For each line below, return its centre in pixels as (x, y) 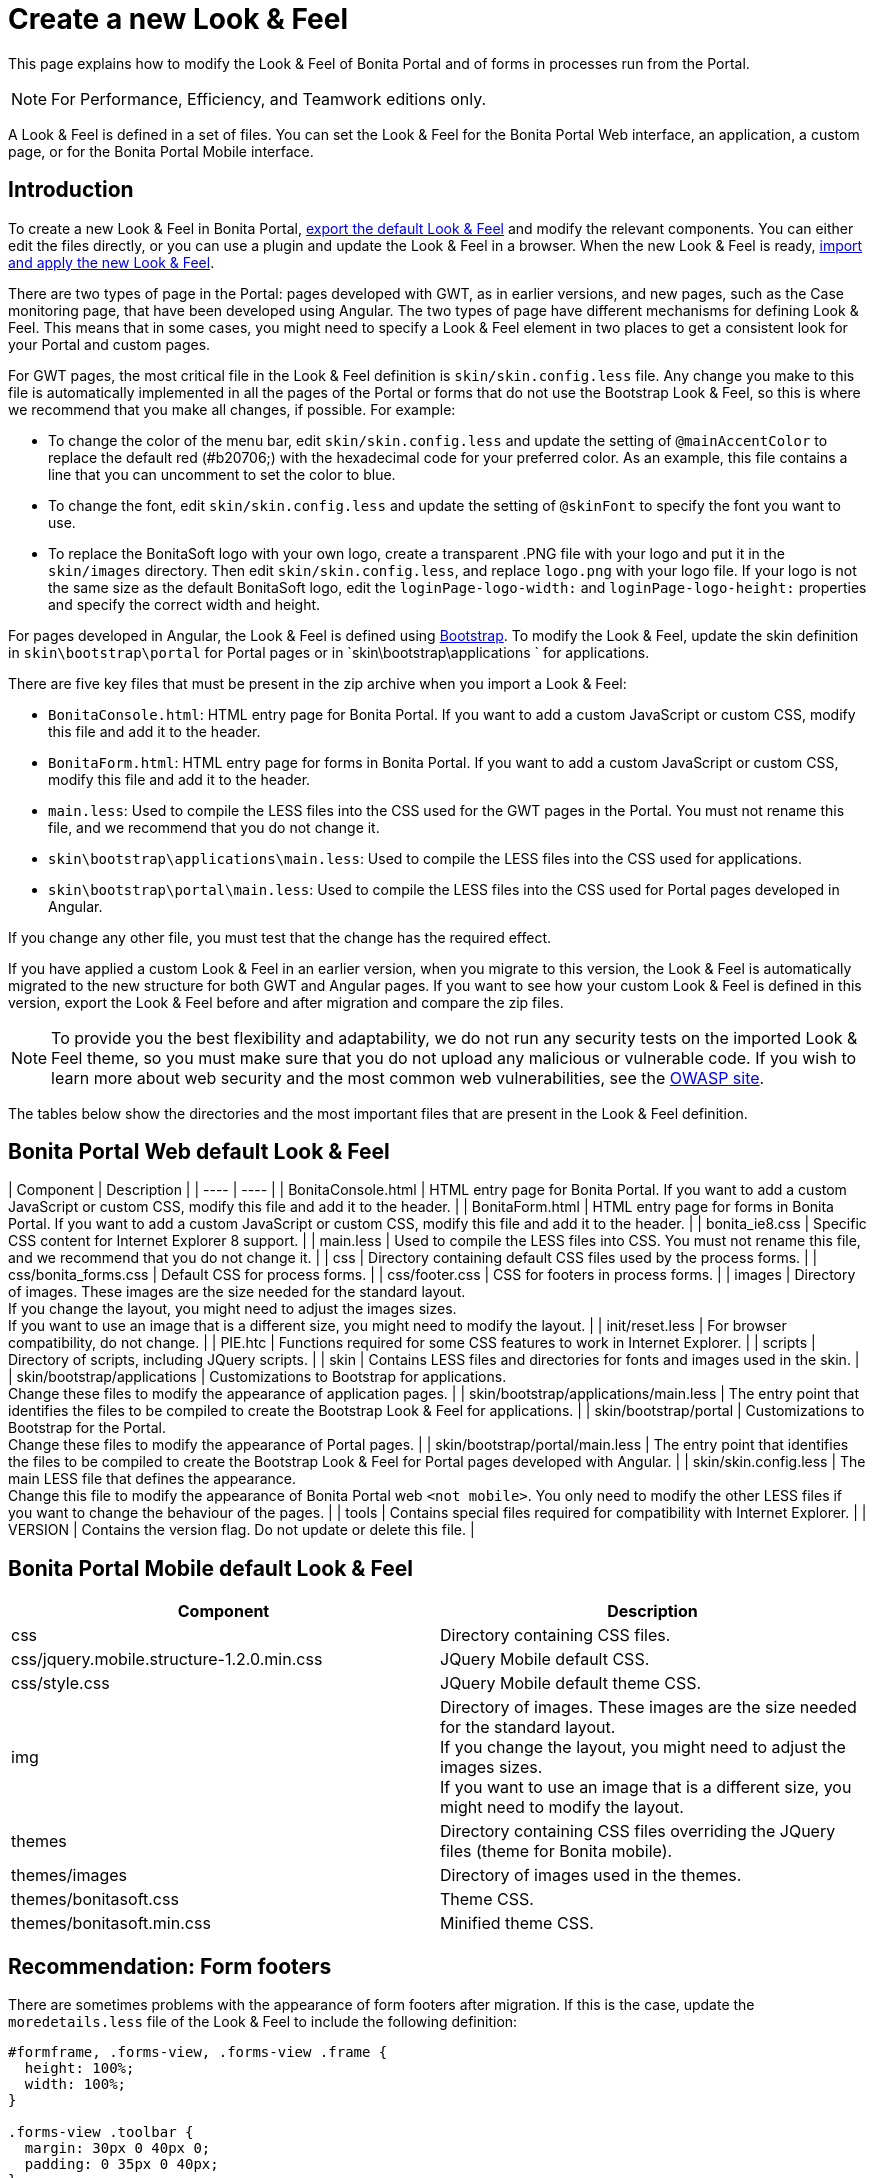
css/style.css (60, 1683)
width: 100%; (75, 2084)
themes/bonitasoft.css (95, 1899)
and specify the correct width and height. (184, 604)
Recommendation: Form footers (170, 1966)
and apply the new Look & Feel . (111, 262)
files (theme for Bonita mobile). (556, 1851)
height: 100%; (79, 2068)
